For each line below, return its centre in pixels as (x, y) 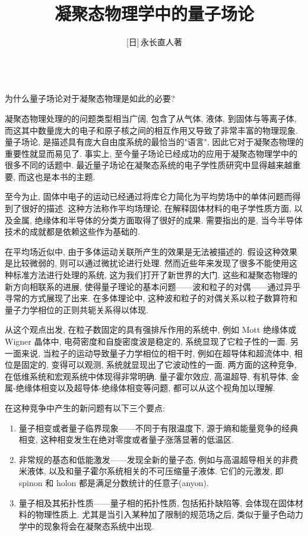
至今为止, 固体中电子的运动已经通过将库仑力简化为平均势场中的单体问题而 (149, 196)
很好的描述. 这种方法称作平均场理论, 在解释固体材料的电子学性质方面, (156, 208)
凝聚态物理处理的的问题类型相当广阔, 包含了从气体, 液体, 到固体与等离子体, (151, 118)
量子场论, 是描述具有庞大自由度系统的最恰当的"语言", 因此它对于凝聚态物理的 (154, 142)
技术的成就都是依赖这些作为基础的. (72, 231)
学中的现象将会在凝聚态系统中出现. (86, 526)
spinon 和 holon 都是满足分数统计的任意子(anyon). (114, 482)
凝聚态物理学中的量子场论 (154, 13)
